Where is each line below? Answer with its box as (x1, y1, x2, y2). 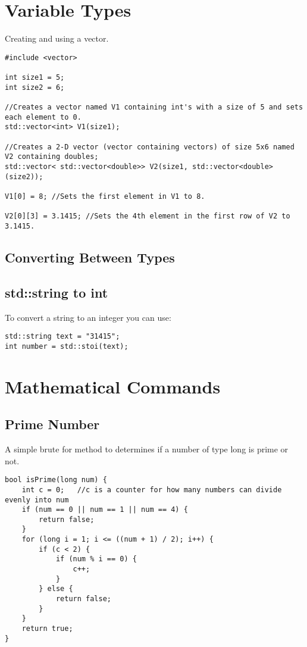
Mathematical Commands (5, 374, 221, 398)
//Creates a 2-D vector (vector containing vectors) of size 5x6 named (5, 142, 295, 151)
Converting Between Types (5, 248, 175, 266)
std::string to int (5, 283, 108, 301)
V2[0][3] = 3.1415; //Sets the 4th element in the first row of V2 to (5, 212, 290, 221)
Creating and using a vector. (5, 32, 109, 45)
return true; (21, 624, 73, 633)
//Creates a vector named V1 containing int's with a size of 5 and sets (5, 103, 303, 111)
